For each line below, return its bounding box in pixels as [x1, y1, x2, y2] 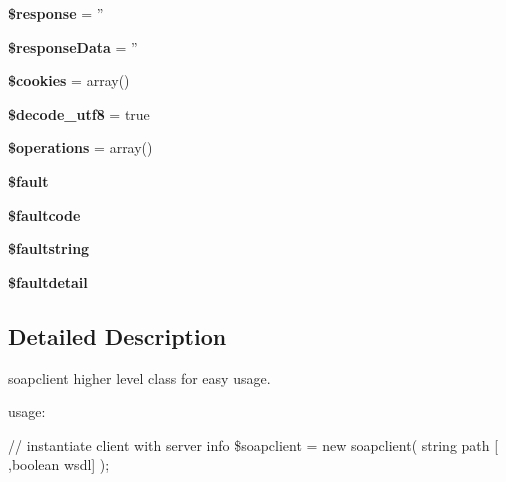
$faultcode [8, 204, 81, 225]
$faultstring [8, 238, 90, 259]
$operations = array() [8, 137, 153, 158]
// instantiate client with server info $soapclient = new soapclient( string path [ [8, 434, 499, 455]
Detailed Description [8, 320, 227, 351]
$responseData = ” [8, 36, 138, 57]
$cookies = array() [8, 70, 130, 91]
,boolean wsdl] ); [8, 454, 110, 475]
